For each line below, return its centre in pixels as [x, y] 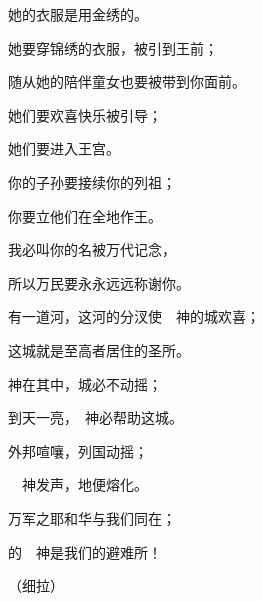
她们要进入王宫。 [64, 148]
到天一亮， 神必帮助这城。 [95, 417]
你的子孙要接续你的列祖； [92, 181]
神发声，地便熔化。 [84, 484]
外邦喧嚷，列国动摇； [78, 450]
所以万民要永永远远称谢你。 [99, 282]
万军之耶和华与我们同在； [92, 517]
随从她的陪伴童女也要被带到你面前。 [127, 81]
